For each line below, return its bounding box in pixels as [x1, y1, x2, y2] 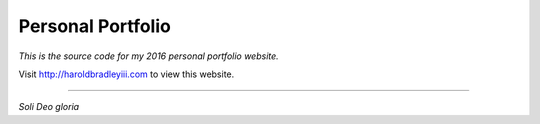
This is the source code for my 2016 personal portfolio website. [18, 50, 279, 62]
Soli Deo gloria [18, 101, 80, 113]
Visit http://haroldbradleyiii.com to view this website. [18, 68, 235, 80]
